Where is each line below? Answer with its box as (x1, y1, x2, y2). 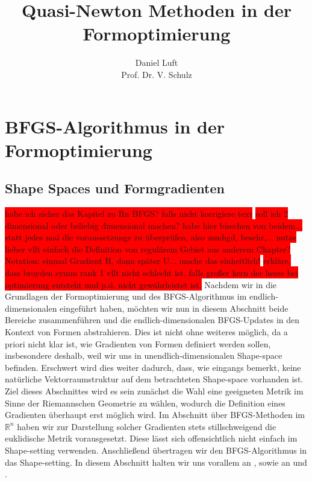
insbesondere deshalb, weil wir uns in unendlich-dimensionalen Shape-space (5, 349, 282, 362)
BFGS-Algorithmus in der (5, 114, 225, 138)
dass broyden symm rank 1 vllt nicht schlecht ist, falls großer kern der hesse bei (5, 266, 298, 279)
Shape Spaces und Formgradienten (5, 179, 225, 198)
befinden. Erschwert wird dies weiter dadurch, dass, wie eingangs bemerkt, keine (5, 361, 301, 373)
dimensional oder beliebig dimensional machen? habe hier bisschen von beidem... (5, 219, 302, 231)
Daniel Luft (135, 56, 178, 69)
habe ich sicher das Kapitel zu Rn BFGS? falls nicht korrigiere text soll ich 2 (5, 207, 289, 220)
